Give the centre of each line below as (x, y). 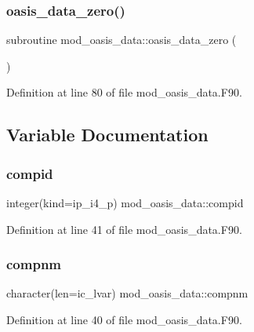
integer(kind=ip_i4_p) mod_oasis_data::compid (125, 202)
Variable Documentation (107, 135)
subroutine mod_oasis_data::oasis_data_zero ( (122, 40)
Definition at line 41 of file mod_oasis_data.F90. (124, 229)
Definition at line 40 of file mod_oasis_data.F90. (124, 319)
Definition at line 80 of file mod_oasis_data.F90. (124, 92)
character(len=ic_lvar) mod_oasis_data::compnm (127, 293)
